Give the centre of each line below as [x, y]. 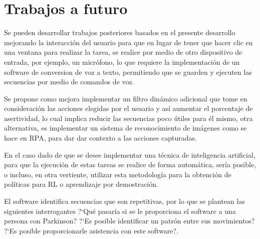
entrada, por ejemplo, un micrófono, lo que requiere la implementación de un [122, 62]
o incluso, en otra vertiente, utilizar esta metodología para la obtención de [118, 174]
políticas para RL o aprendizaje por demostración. [81, 184]
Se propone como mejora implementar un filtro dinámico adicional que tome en [126, 98]
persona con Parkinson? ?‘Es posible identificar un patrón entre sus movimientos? [129, 221]
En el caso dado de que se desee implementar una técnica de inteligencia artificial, [130, 154]
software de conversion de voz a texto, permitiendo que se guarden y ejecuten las [128, 72]
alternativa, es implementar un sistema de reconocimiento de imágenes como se [125, 128]
